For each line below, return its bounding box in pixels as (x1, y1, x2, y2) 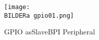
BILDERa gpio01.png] (4, 12, 74, 19)
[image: (4, 4, 30, 11)
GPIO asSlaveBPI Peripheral (4, 26, 95, 37)
